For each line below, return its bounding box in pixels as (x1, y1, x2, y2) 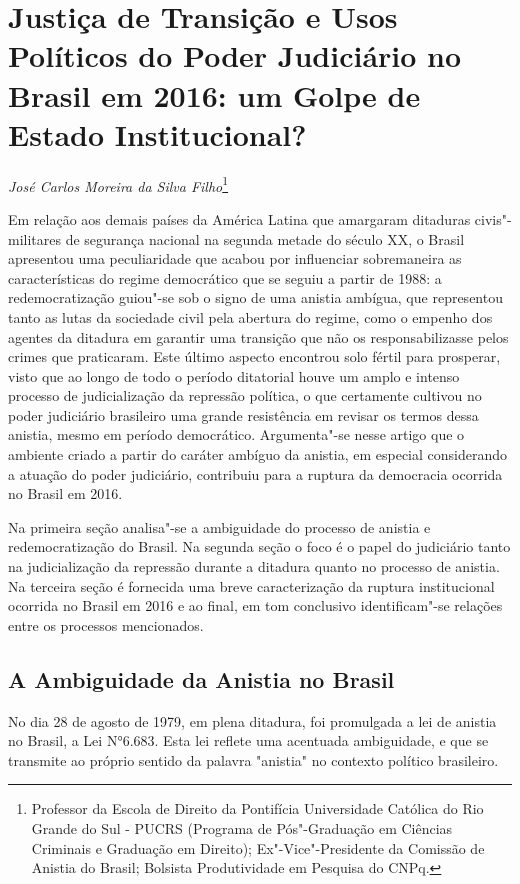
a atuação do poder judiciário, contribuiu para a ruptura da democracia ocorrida (8, 463, 503, 484)
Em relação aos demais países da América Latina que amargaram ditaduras (8, 208, 471, 229)
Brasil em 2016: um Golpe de (8, 74, 421, 115)
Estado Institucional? (8, 113, 307, 154)
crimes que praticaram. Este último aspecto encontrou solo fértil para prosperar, (8, 346, 501, 367)
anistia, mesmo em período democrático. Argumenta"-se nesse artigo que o (8, 424, 465, 445)
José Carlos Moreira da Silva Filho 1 (8, 172, 229, 196)
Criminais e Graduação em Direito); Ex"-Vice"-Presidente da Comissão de (31, 837, 485, 858)
